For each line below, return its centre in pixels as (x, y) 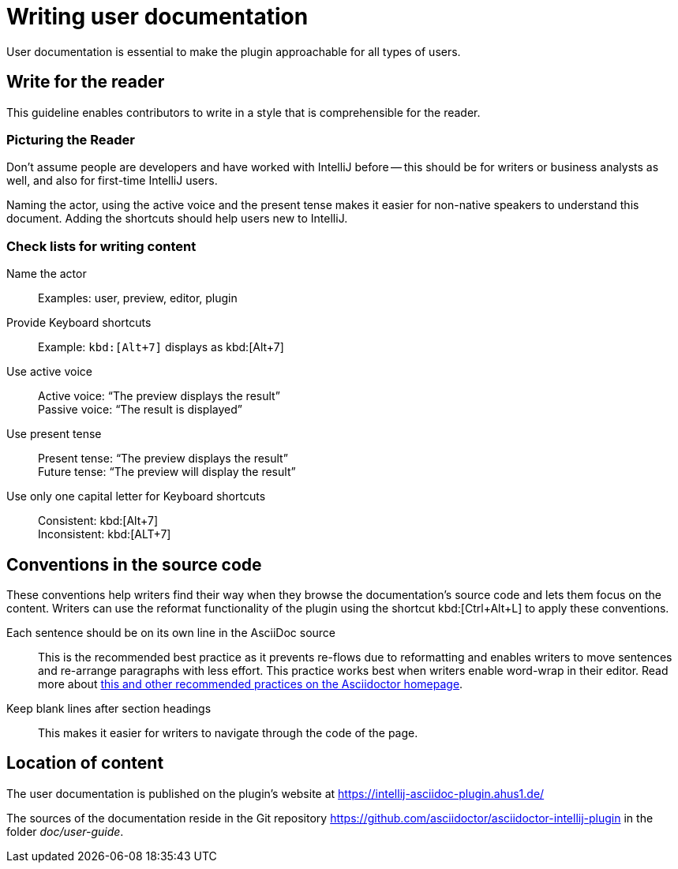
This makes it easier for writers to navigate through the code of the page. (228, 732)
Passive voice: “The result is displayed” (140, 410)
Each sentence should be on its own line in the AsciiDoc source (171, 632)
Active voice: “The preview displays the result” (159, 396)
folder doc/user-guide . (65, 831)
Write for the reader (86, 82)
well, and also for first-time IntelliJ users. (112, 181)
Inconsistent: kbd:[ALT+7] (105, 534)
